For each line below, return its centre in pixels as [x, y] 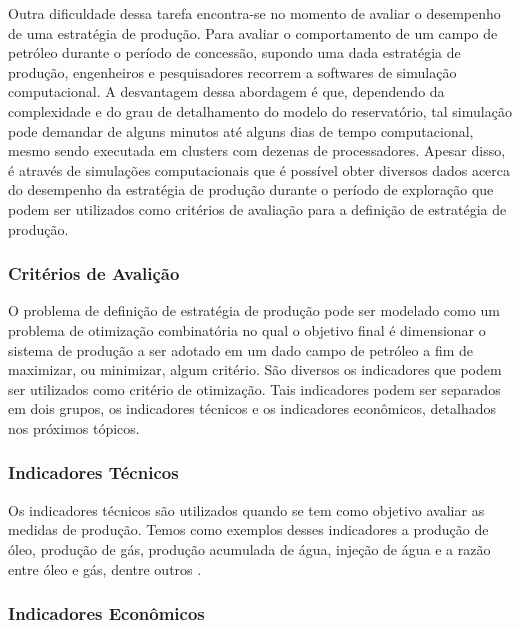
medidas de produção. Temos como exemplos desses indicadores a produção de [248, 529]
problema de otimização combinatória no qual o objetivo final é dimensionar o [247, 329]
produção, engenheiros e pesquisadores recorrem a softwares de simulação [232, 71]
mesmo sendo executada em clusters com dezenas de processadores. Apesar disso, [257, 150]
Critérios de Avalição [94, 273]
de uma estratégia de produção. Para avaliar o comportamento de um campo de [253, 32]
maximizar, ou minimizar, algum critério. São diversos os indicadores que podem [255, 369]
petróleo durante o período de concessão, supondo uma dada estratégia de [234, 52]
